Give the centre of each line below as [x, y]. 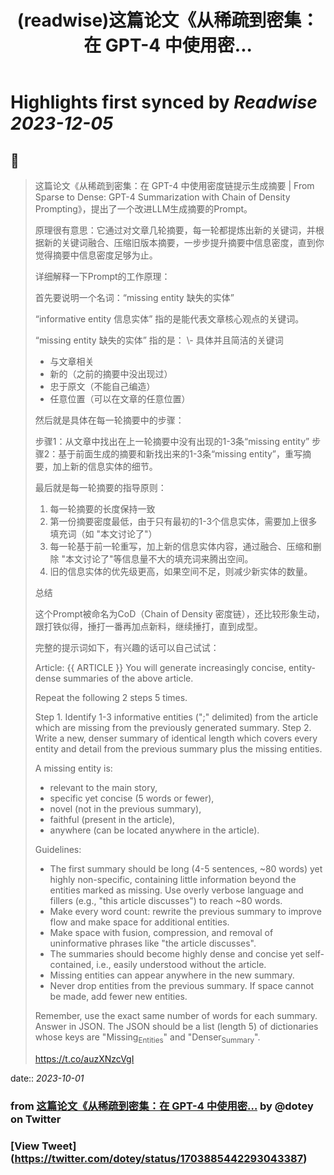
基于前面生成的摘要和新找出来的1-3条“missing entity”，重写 [180, 454]
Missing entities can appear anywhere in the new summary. [172, 975]
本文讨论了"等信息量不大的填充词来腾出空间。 [159, 559]
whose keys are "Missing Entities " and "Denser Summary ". [147, 1038]
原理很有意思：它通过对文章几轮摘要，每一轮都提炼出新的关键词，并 [175, 230]
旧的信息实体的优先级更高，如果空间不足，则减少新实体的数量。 [181, 571]
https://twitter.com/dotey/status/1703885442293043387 [159, 1158]
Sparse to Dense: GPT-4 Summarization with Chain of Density [162, 197]
